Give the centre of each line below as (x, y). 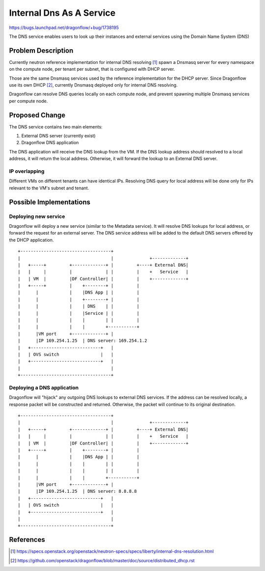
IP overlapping (27, 171)
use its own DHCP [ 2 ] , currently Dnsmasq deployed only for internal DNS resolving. (93, 85)
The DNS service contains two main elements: (56, 127)
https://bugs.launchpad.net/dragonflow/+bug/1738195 (64, 28)
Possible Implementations (50, 202)
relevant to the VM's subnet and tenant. (49, 188)
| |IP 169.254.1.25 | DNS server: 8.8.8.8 (77, 491)
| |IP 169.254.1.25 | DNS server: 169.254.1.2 (82, 341)
